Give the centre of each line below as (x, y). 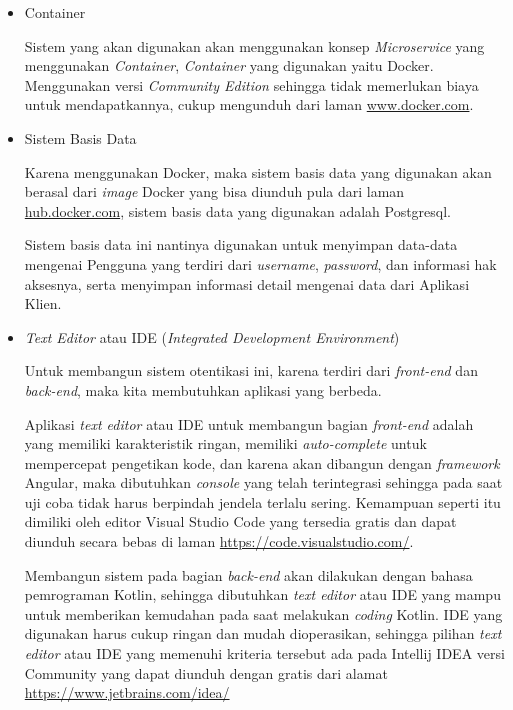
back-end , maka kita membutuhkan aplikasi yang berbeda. (203, 389)
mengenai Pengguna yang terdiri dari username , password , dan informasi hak (260, 263)
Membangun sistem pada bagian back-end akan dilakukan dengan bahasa (248, 574)
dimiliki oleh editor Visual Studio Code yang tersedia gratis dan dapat (240, 521)
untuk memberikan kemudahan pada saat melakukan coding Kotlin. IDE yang (263, 613)
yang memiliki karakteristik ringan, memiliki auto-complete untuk (225, 443)
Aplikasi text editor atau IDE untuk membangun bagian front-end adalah (249, 423)
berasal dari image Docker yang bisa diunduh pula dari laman (214, 191)
